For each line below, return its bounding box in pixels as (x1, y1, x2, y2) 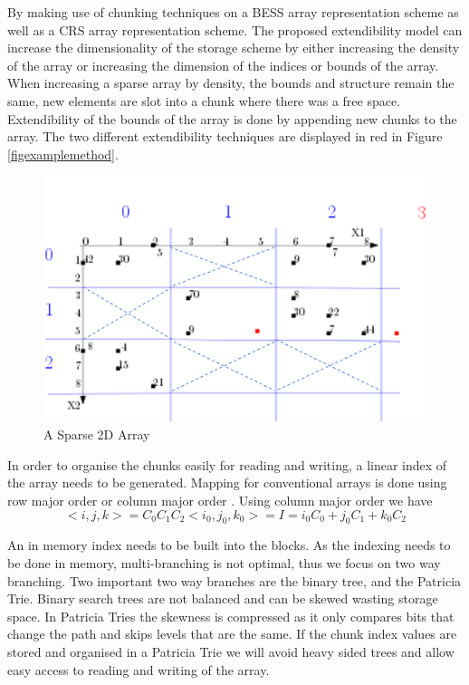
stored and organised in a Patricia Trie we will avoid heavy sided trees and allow (7, 642, 455, 661)
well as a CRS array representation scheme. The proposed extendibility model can (7, 20, 463, 39)
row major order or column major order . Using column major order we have (7, 491, 433, 509)
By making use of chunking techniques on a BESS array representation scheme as (7, 3, 459, 21)
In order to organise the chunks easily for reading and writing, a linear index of (7, 455, 447, 474)
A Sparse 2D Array (43, 425, 150, 444)
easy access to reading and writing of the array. (7, 660, 270, 679)
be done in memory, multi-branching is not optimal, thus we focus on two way (7, 553, 441, 572)
